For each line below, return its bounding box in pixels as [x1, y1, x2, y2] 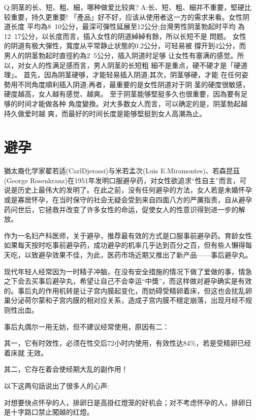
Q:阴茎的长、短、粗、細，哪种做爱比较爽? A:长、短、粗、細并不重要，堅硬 [4, 2, 245, 12]
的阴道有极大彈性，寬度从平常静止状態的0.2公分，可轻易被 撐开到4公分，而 [4, 40, 246, 51]
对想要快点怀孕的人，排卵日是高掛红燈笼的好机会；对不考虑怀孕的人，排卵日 [4, 397, 252, 407]
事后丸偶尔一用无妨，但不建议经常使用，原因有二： [4, 321, 169, 331]
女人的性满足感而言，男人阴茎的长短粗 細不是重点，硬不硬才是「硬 [24, 60, 241, 70]
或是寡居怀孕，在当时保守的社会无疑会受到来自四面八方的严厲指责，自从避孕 [4, 194, 252, 205]
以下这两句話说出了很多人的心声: [4, 380, 109, 390]
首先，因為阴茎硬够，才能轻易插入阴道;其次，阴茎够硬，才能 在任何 [23, 69, 242, 80]
